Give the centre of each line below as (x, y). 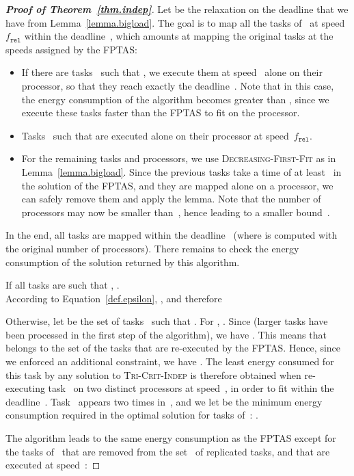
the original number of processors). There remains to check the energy (152, 248)
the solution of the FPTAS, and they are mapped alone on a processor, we (177, 185)
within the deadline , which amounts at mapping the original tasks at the (179, 36)
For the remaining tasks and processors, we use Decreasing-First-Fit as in (179, 158)
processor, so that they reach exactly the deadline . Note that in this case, (178, 85)
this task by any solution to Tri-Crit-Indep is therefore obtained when (153, 374)
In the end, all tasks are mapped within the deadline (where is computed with (172, 235)
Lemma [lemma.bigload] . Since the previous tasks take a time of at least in (181, 171)
